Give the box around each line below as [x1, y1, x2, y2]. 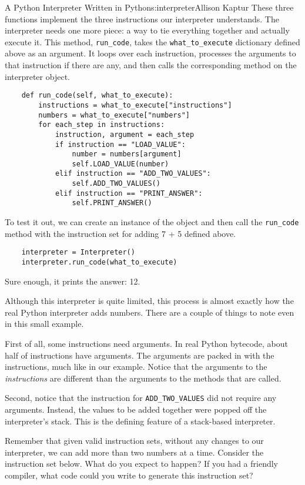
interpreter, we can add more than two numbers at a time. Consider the [5, 446, 264, 458]
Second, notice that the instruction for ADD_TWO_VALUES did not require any [5, 392, 277, 404]
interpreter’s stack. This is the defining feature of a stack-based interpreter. [5, 414, 276, 427]
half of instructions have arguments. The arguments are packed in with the [5, 349, 274, 361]
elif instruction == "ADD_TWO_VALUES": [55, 169, 211, 178]
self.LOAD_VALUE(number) [72, 159, 169, 168]
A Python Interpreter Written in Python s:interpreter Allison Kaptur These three [5, 1, 294, 13]
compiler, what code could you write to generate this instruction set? [5, 469, 253, 481]
